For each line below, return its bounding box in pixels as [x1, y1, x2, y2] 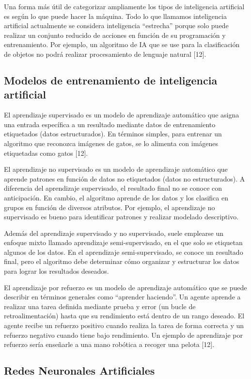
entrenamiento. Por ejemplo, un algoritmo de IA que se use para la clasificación [4, 39, 240, 49]
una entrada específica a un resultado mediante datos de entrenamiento [4, 119, 216, 129]
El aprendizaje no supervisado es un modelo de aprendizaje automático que [4, 164, 228, 174]
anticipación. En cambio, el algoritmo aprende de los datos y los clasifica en [4, 192, 228, 202]
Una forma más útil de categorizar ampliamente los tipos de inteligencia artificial [4, 1, 245, 11]
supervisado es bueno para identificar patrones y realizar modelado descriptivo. [4, 212, 239, 222]
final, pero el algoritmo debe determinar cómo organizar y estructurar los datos [4, 256, 239, 266]
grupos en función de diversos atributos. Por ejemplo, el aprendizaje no [4, 202, 215, 212]
